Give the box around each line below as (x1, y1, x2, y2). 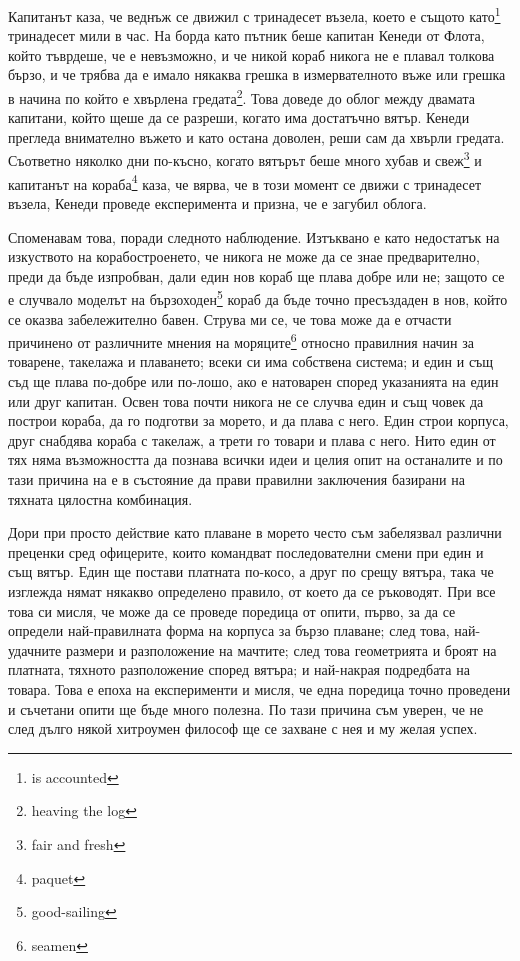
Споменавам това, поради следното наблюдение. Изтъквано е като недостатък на (8, 226, 500, 247)
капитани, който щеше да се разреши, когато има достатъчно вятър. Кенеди (8, 107, 470, 128)
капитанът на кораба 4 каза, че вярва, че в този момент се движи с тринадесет (8, 170, 482, 194)
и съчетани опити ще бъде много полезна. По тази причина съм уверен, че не (8, 698, 484, 719)
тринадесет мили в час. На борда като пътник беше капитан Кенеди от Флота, (8, 25, 485, 46)
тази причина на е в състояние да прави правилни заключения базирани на (8, 469, 465, 489)
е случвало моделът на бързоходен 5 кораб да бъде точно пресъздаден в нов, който (8, 286, 508, 309)
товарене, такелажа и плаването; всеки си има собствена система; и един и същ (8, 351, 494, 372)
